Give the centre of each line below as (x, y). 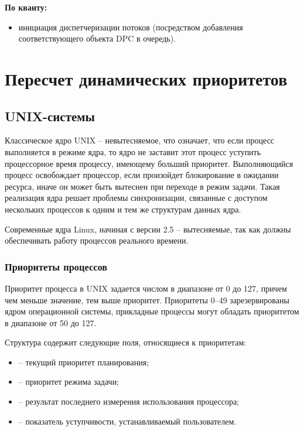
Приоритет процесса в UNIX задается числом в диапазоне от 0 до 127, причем (146, 288)
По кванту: (26, 7)
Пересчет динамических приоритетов (146, 78)
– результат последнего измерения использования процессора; (129, 401)
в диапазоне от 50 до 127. (51, 322)
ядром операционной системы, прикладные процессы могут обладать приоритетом (152, 311)
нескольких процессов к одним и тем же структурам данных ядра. (123, 209)
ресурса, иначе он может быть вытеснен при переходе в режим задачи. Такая (142, 186)
